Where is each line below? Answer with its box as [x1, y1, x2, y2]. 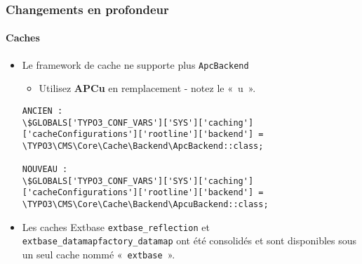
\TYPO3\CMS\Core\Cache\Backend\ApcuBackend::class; [22, 199, 269, 210]
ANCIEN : [22, 105, 63, 116]
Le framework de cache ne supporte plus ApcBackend [22, 57, 249, 72]
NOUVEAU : [22, 164, 68, 175]
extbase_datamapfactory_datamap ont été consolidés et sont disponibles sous [22, 233, 357, 248]
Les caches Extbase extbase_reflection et [22, 219, 210, 234]
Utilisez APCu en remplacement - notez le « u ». [39, 81, 256, 95]
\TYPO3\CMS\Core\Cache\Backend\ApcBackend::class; [22, 140, 264, 151]
